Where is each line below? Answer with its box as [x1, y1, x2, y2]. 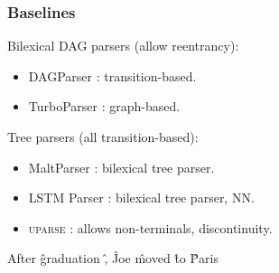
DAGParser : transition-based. [28, 66, 197, 85]
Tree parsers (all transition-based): [7, 127, 199, 146]
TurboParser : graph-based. [28, 97, 181, 116]
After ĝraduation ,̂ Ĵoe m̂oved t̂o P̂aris [7, 249, 219, 268]
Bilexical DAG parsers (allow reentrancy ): [7, 36, 239, 55]
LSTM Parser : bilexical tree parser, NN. [28, 188, 255, 207]
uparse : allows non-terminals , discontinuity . [28, 218, 273, 237]
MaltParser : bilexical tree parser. [28, 157, 215, 176]
